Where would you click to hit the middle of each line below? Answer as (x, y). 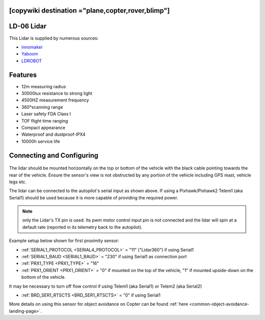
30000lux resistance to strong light (57, 93)
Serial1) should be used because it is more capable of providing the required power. (94, 197)
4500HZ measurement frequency (55, 100)
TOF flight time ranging (45, 121)
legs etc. (18, 182)
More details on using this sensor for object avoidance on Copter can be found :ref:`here (99, 304)
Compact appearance (43, 127)
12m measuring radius (44, 86)
